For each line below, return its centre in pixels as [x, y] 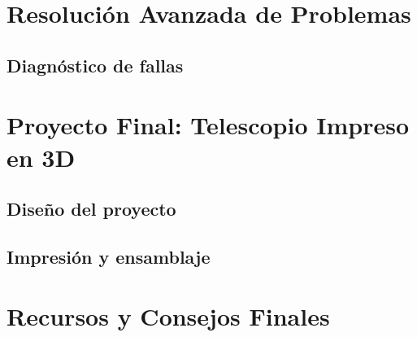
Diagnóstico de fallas [95, 65]
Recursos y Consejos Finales [168, 316]
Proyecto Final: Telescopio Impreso [208, 125]
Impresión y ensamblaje [109, 256]
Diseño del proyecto [91, 209]
